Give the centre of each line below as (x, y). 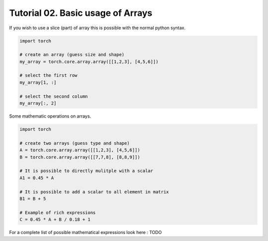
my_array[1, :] (38, 82)
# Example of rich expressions (58, 212)
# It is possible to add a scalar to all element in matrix (94, 192)
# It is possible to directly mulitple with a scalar (86, 171)
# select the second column (54, 96)
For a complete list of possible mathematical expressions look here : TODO (86, 233)
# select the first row (49, 75)
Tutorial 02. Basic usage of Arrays (81, 13)
